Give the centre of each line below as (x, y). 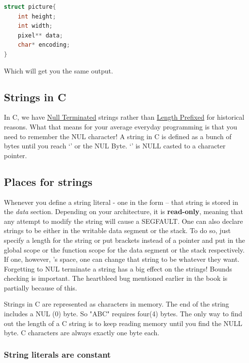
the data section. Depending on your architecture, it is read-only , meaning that (124, 211)
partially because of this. (41, 287)
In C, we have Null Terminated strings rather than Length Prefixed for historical (124, 117)
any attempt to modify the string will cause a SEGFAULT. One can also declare (124, 221)
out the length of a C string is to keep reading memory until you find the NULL (123, 323)
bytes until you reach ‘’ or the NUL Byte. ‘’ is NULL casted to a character (115, 146)
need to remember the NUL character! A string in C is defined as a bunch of (118, 136)
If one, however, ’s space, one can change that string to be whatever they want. (122, 259)
